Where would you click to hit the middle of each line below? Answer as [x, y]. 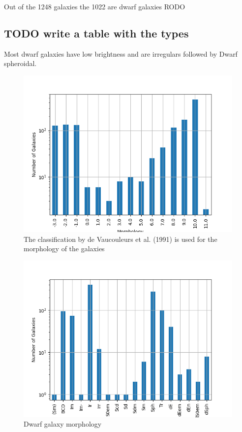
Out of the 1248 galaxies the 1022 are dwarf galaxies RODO [95, 6]
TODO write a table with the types [96, 33]
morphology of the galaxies [64, 249]
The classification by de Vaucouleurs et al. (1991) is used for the [121, 239]
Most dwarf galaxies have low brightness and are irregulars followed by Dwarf [121, 53]
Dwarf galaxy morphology [63, 424]
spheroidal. [20, 63]
